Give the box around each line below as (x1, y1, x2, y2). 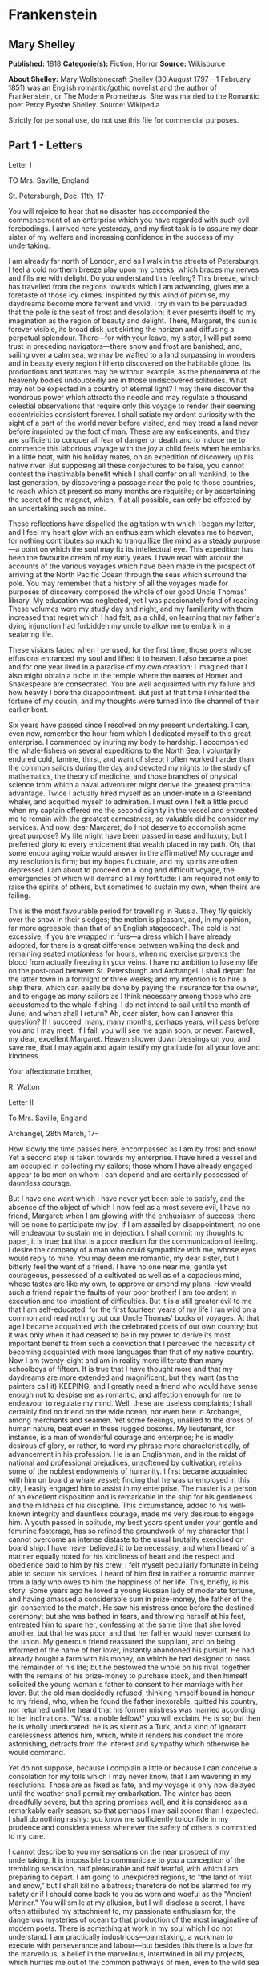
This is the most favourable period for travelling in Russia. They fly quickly (8, 906, 252, 916)
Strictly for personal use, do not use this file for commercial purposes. (8, 115, 239, 125)
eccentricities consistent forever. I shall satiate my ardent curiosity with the (8, 409, 255, 419)
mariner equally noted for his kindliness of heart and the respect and (8, 1551, 235, 1561)
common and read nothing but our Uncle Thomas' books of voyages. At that (8, 1313, 259, 1322)
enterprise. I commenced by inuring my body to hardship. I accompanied (8, 737, 249, 746)
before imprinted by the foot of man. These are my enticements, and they (8, 427, 251, 436)
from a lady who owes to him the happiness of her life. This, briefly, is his (8, 1577, 250, 1587)
